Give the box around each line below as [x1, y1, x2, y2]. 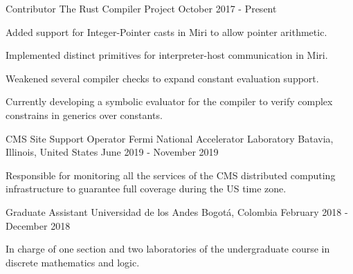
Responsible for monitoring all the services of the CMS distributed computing [6, 167, 336, 182]
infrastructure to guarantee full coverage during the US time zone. [6, 181, 287, 196]
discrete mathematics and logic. [6, 255, 140, 269]
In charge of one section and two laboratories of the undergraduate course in [6, 241, 330, 256]
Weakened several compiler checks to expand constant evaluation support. [6, 71, 319, 85]
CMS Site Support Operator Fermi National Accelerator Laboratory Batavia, [6, 131, 334, 145]
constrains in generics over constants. [6, 107, 163, 122]
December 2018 [6, 218, 71, 232]
